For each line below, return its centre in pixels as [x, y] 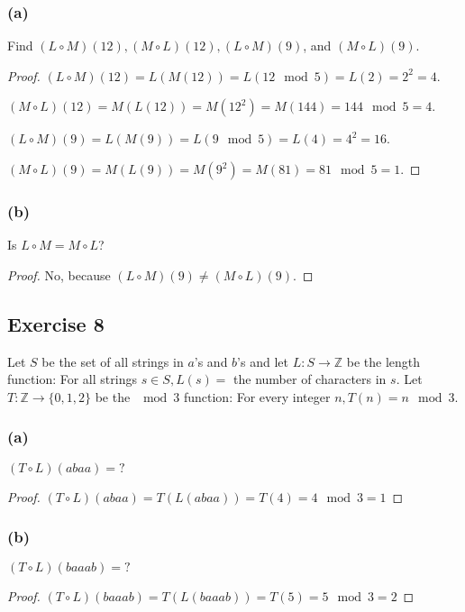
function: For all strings [72, 379]
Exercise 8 [56, 323]
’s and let [263, 361]
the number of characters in [310, 379]
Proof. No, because [59, 274]
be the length [383, 361]
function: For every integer [257, 396]
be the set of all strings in [113, 361]
